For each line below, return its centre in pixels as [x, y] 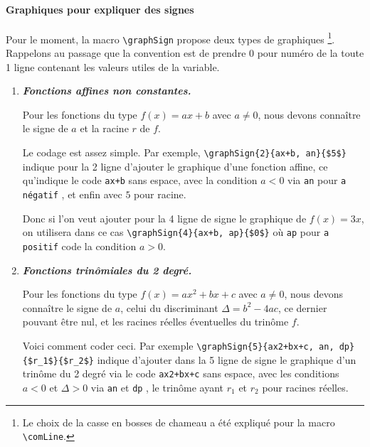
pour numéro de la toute [311, 53]
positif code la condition [79, 246]
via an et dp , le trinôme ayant [157, 387]
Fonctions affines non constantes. [107, 91]
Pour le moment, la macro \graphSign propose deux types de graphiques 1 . [170, 38]
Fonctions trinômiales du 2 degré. [107, 270]
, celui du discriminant [169, 307]
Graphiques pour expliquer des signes [100, 9]
